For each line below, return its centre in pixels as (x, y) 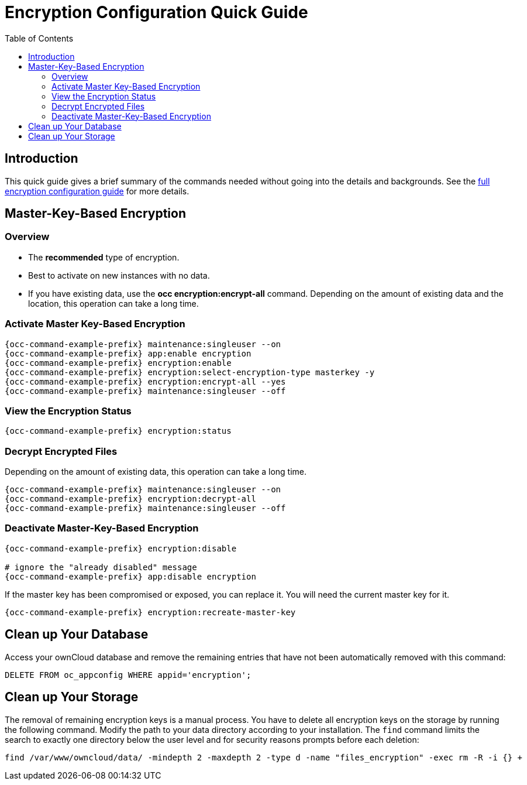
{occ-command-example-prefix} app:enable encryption (128, 353)
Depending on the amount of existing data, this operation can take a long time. (156, 472)
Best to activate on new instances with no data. (119, 275)
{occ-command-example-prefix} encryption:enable (118, 363)
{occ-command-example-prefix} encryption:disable (121, 548)
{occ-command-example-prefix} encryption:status (118, 431)
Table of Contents (39, 38)
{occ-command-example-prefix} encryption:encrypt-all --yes (145, 381)
